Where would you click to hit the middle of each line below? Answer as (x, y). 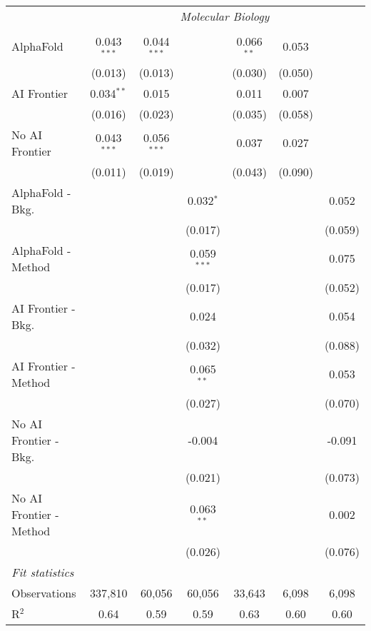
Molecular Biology (225, 16)
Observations (44, 592)
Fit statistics (43, 572)
